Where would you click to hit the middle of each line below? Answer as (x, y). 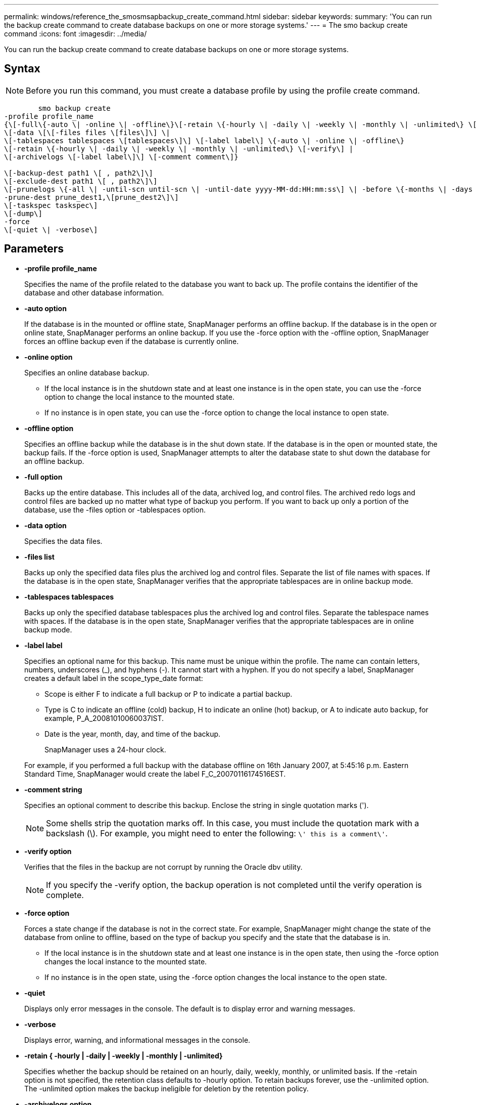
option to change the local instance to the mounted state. (140, 397)
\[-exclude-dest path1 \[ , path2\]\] (81, 181)
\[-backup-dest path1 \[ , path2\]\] (79, 173)
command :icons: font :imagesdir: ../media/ (76, 34)
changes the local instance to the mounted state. (126, 961)
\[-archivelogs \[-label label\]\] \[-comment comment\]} (121, 157)
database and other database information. (94, 292)
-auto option (45, 308)
